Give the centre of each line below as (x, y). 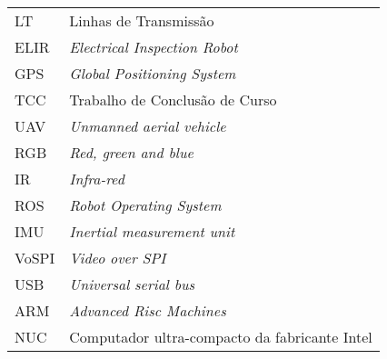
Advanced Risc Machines (148, 310)
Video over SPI (118, 258)
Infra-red (97, 179)
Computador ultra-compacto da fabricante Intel (221, 337)
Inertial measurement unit (152, 231)
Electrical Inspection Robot (154, 47)
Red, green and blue (131, 152)
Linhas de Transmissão (142, 20)
